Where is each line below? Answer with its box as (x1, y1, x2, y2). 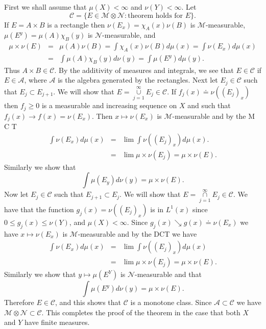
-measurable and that (135, 269, 202, 280)
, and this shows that (55, 297, 122, 308)
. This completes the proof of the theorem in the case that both (41, 307, 240, 317)
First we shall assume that (4, 2, 87, 12)
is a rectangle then (47, 19, 105, 30)
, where (24, 74, 47, 85)
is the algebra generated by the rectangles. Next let (58, 74, 218, 85)
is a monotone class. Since (130, 297, 212, 308)
